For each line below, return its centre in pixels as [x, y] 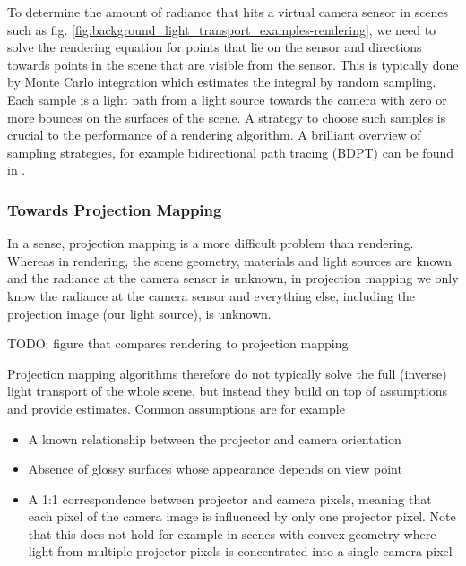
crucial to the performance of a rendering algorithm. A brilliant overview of [214, 135]
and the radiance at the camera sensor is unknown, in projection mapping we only [233, 278]
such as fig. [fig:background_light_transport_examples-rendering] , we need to [222, 29]
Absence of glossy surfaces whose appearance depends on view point [215, 469]
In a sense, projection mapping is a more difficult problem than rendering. [211, 243]
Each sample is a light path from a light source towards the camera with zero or [227, 99]
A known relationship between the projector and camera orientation [215, 438]
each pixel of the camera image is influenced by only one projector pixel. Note [242, 516]
